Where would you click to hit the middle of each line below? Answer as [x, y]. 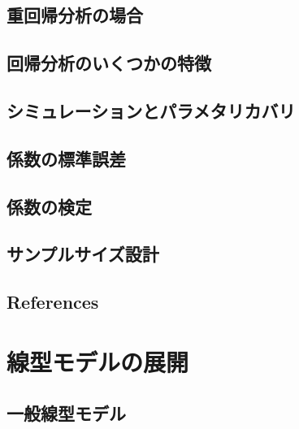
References [53, 302]
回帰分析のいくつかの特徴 [109, 63]
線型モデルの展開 [98, 361]
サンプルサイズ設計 [83, 254]
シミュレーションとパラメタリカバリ [151, 110]
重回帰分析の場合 [75, 15]
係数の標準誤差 [66, 158]
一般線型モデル [66, 413]
